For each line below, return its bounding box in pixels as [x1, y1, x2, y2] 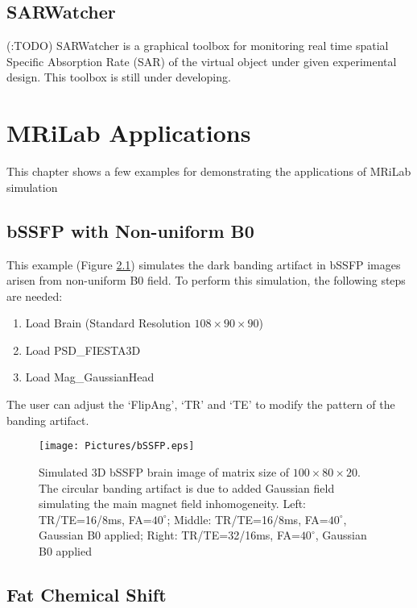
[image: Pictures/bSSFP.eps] [39, 440, 195, 452]
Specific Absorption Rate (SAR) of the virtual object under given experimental [6, 52, 397, 69]
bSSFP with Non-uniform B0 [6, 218, 254, 243]
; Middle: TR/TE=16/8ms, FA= [167, 510, 328, 527]
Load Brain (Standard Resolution [25, 314, 191, 331]
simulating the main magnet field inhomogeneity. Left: [39, 495, 307, 512]
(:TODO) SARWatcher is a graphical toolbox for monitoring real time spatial [6, 37, 389, 54]
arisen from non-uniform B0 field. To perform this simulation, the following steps [6, 272, 406, 289]
